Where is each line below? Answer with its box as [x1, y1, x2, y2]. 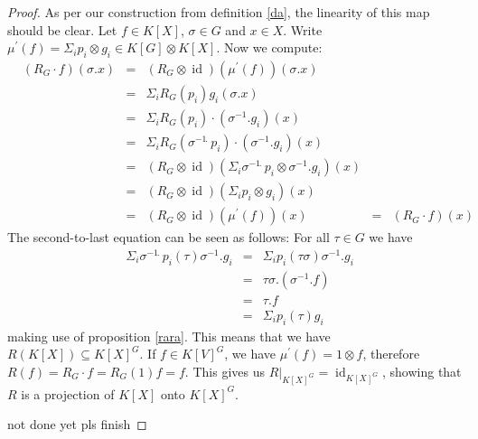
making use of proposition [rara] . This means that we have [7, 326, 331, 345]
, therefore [362, 344, 420, 363]
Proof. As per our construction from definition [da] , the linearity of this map [7, 3, 430, 21]
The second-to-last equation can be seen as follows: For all [7, 228, 330, 247]
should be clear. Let [7, 20, 117, 39]
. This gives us [184, 361, 265, 380]
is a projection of [21, 384, 115, 403]
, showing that [381, 361, 462, 380]
